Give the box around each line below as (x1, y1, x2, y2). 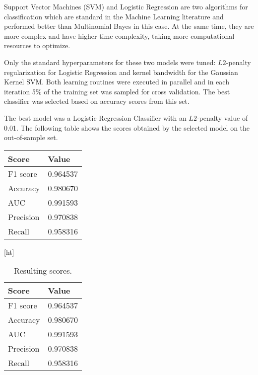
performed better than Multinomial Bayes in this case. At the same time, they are (4, 21, 254, 31)
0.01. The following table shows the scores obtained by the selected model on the (4, 122, 250, 133)
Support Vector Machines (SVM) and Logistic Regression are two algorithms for (4, 1, 248, 11)
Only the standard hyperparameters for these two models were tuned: (4, 57, 216, 67)
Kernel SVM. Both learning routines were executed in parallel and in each (4, 76, 229, 87)
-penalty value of (196, 112, 248, 123)
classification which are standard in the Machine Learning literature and (4, 11, 224, 21)
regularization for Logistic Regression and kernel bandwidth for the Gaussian (4, 67, 238, 77)
